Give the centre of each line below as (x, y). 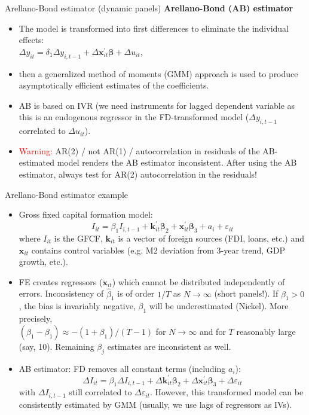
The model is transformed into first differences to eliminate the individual (154, 28)
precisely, (36, 318)
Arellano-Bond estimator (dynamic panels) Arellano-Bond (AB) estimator (149, 8)
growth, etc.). (43, 262)
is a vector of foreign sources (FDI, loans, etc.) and (211, 238)
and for (212, 331)
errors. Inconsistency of (61, 293)
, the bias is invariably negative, (77, 306)
